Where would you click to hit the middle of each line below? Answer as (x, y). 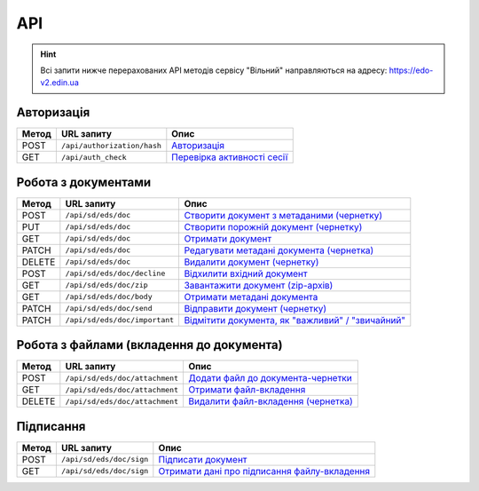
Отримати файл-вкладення (247, 390)
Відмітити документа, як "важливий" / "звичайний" (295, 320)
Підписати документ (203, 459)
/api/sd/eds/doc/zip (106, 285)
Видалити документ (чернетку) (251, 262)
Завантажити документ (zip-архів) (259, 285)
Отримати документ (228, 238)
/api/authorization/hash (111, 145)
